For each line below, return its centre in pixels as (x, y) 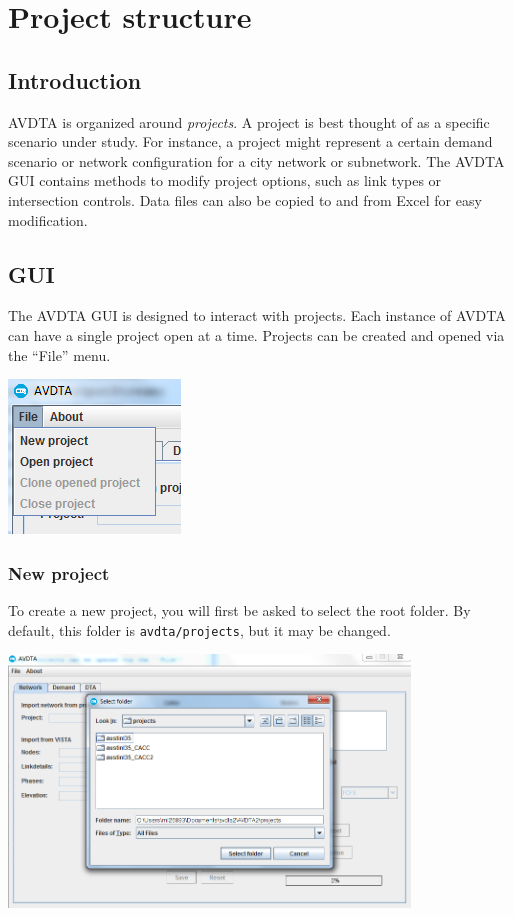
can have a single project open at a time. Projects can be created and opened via (256, 334)
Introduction (75, 79)
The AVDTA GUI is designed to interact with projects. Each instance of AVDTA (257, 315)
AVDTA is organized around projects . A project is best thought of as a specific (249, 121)
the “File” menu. (59, 354)
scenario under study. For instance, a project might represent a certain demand (250, 141)
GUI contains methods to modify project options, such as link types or (225, 180)
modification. (48, 219)
